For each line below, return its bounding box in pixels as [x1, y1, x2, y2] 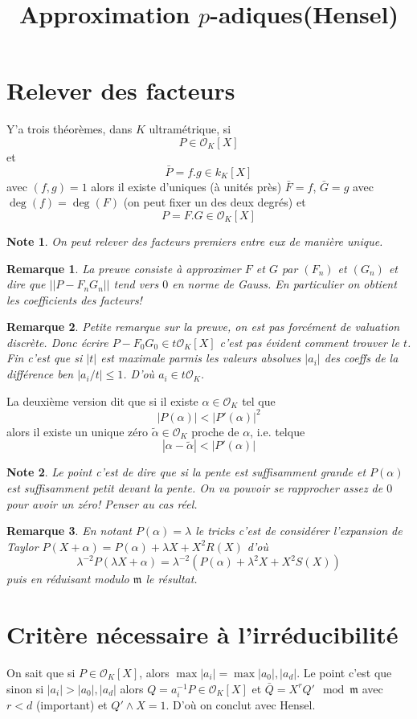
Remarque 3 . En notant [6, 522, 132, 539]
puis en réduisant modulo [6, 570, 129, 587]
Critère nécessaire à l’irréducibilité [6, 618, 399, 651]
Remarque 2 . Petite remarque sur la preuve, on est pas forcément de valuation [6, 318, 400, 335]
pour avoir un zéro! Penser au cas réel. [6, 495, 198, 512]
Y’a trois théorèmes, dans [6, 121, 133, 137]
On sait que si [6, 664, 76, 681]
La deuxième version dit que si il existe [6, 392, 198, 409]
